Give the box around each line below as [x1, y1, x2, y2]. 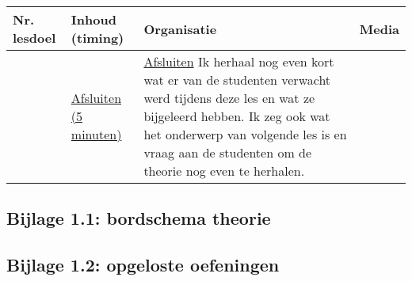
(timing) [71, 28, 124, 47]
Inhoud [71, 10, 116, 28]
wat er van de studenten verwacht [143, 70, 331, 89]
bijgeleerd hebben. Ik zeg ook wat [143, 107, 330, 125]
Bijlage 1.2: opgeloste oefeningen [6, 253, 280, 277]
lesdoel [13, 28, 56, 47]
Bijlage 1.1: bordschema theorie [6, 206, 271, 230]
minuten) [71, 125, 122, 143]
